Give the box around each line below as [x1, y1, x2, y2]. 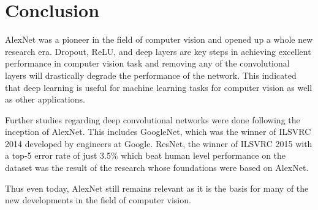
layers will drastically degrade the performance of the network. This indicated [5, 68, 297, 81]
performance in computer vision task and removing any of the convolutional [5, 57, 290, 70]
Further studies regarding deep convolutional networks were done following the [5, 113, 300, 126]
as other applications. [5, 93, 85, 106]
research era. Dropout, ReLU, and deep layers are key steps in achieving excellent [5, 45, 311, 57]
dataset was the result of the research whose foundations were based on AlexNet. [5, 161, 309, 174]
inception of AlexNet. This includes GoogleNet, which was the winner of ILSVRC [5, 125, 311, 138]
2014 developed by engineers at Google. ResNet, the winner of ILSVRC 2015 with [5, 137, 312, 150]
